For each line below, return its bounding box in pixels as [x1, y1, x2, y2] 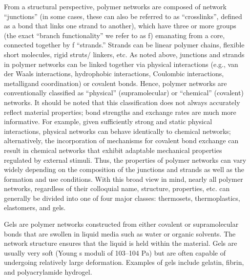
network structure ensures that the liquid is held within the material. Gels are [4, 238, 237, 248]
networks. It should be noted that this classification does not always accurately [4, 97, 240, 107]
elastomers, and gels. [4, 202, 66, 213]
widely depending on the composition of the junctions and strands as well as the [4, 164, 245, 174]
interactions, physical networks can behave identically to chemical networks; [4, 126, 231, 136]
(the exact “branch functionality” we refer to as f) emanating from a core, [4, 30, 225, 40]
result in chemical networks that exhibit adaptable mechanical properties [4, 145, 222, 155]
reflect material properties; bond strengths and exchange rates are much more [4, 107, 236, 117]
